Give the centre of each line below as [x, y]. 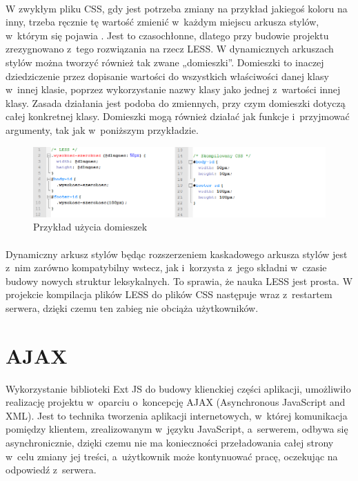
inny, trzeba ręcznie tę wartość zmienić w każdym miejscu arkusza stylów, [162, 22]
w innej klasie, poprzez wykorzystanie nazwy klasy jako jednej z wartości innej [173, 89]
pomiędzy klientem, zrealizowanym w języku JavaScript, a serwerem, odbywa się [177, 429]
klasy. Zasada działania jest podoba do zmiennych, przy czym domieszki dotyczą [176, 102]
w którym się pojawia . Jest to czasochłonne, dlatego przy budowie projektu [167, 35]
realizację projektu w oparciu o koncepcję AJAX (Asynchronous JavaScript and [176, 402]
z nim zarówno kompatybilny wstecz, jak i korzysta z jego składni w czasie [166, 267]
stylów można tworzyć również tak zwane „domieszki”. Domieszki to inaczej [165, 62]
